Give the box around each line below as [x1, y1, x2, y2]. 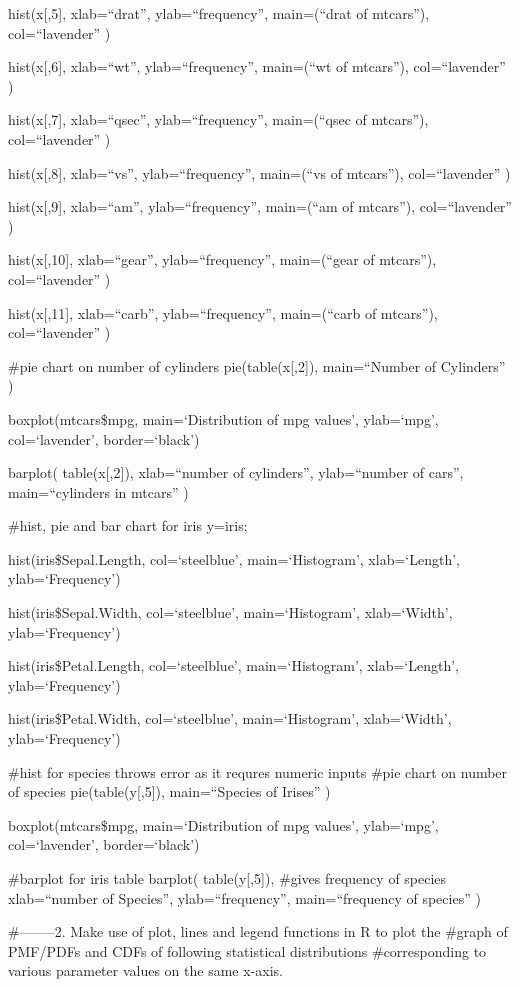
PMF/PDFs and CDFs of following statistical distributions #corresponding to [8, 940, 487, 961]
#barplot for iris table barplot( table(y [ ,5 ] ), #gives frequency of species [8, 868, 447, 888]
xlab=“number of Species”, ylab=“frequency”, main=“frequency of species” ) [8, 887, 481, 908]
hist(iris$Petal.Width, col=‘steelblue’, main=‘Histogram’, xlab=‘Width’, [8, 708, 452, 729]
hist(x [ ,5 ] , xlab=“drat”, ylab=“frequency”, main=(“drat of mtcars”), [8, 3, 430, 23]
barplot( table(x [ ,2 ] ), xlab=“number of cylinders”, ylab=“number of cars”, [8, 462, 464, 483]
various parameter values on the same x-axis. [8, 960, 283, 981]
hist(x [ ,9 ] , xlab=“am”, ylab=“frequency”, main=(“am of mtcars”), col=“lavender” [8, 196, 512, 217]
